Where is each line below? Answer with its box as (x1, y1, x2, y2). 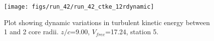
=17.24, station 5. (105, 27, 158, 37)
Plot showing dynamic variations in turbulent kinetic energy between (4, 17, 210, 27)
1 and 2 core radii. (4, 27, 59, 37)
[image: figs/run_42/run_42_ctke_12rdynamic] (4, 3, 154, 10)
